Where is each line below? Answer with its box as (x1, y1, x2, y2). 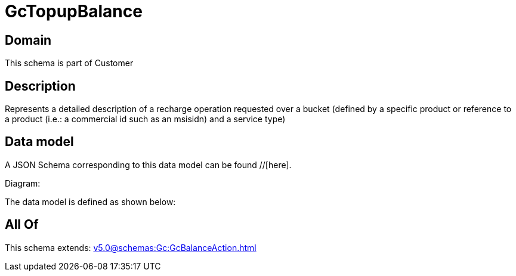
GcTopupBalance (5, 1, 143, 21)
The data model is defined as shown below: (5, 196, 176, 207)
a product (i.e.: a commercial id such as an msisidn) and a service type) (5, 114, 286, 125)
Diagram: (5, 178, 41, 188)
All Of (5, 217, 39, 232)
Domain (5, 32, 52, 48)
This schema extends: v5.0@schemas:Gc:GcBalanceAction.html (5, 242, 257, 253)
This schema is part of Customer (5, 58, 134, 69)
